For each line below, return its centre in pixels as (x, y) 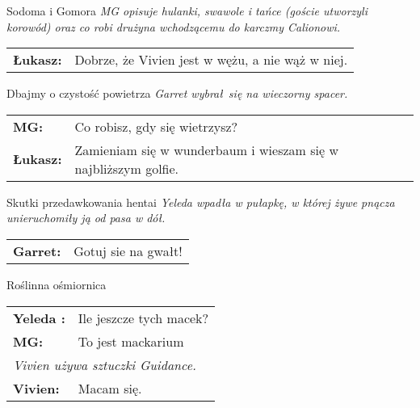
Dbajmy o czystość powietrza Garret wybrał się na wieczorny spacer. (177, 93)
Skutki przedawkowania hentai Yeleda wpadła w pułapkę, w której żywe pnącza (201, 202)
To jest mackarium (131, 341)
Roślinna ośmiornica (57, 284)
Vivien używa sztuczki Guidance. (105, 364)
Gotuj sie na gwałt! (128, 250)
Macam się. (110, 388)
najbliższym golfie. (127, 168)
